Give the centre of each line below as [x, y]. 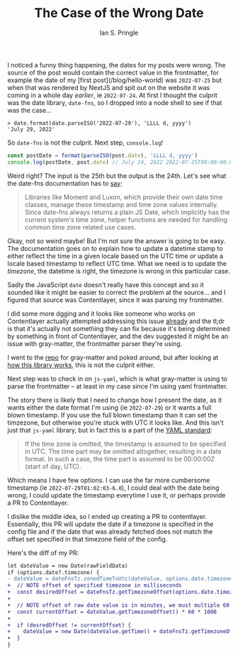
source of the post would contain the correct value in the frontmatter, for [113, 72]
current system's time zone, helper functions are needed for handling [126, 219]
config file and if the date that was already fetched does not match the [110, 531]
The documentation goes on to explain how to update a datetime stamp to [115, 248]
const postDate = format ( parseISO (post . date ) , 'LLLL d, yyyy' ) [103, 155]
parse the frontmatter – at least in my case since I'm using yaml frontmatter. [118, 386]
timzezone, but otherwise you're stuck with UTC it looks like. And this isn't [116, 422]
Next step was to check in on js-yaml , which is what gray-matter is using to [118, 379]
